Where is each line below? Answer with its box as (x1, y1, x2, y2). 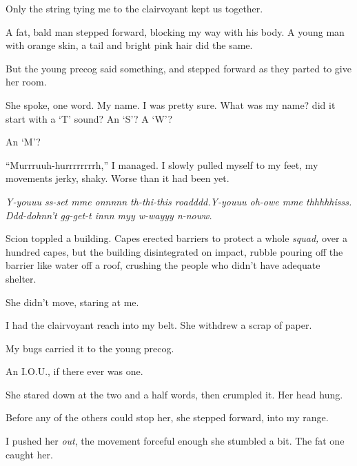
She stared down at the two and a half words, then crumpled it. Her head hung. (6, 387, 343, 401)
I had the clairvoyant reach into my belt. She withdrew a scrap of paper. (6, 318, 312, 332)
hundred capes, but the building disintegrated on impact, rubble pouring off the (6, 244, 343, 259)
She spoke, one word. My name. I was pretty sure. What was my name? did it (6, 97, 336, 112)
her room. (6, 74, 47, 89)
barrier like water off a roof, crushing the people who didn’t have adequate (6, 258, 320, 272)
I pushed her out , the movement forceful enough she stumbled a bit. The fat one (6, 434, 345, 448)
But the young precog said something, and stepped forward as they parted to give (6, 61, 351, 75)
